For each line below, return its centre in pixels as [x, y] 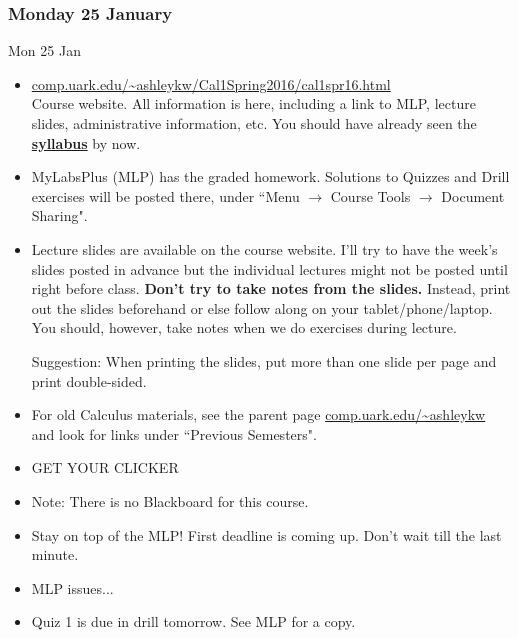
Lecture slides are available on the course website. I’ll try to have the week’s [264, 248]
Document [473, 195]
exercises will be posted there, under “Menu [165, 195]
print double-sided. [89, 380]
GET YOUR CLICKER [105, 467]
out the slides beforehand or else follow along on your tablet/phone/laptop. [262, 307]
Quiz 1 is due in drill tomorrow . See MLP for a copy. [193, 621]
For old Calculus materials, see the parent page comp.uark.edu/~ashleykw [258, 414]
